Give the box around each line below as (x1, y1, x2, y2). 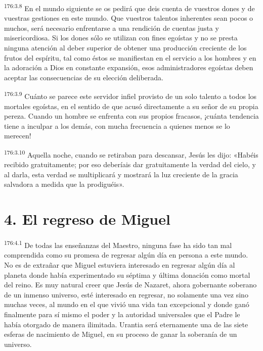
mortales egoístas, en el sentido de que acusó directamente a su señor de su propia (4, 101, 258, 111)
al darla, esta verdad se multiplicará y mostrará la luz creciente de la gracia (4, 169, 238, 179)
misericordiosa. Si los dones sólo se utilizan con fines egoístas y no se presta (4, 32, 238, 43)
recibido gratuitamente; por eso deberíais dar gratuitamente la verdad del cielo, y (4, 159, 256, 170)
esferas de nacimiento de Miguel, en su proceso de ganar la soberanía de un (4, 329, 237, 339)
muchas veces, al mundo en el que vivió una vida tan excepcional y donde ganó (4, 299, 249, 310)
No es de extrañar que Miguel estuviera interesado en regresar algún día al (4, 260, 235, 270)
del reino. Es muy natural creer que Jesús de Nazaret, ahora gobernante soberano (4, 279, 257, 290)
